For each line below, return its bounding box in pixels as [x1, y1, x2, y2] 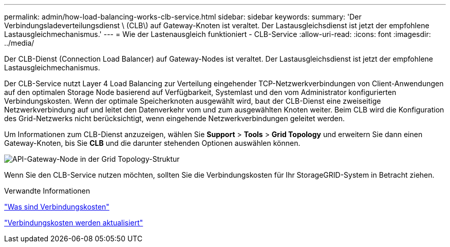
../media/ [4, 39, 34, 47]
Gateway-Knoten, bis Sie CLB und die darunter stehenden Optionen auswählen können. [4, 139, 301, 147]
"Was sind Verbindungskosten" [4, 202, 109, 211]
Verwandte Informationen [4, 186, 90, 195]
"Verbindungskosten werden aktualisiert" [4, 218, 143, 227]
